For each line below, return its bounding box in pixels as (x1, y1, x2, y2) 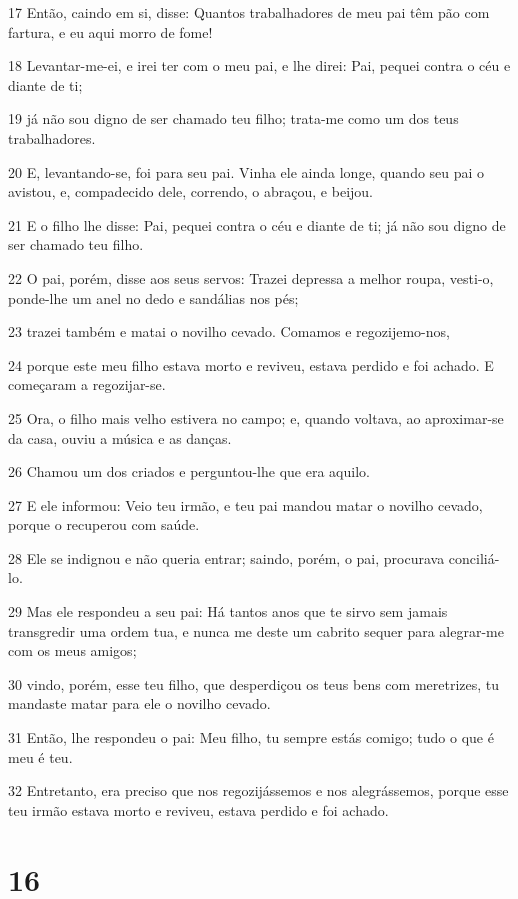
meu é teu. (8, 746, 73, 767)
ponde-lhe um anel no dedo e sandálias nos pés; (8, 287, 299, 308)
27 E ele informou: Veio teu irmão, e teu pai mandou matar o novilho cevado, (8, 494, 483, 515)
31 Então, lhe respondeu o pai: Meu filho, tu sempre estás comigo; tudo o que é (8, 727, 494, 748)
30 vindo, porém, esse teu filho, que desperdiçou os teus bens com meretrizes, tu (8, 673, 500, 694)
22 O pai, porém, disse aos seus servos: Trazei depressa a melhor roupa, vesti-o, (8, 267, 494, 288)
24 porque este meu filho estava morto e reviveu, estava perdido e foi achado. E (8, 354, 494, 375)
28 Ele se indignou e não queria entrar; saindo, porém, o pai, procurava (8, 547, 445, 568)
